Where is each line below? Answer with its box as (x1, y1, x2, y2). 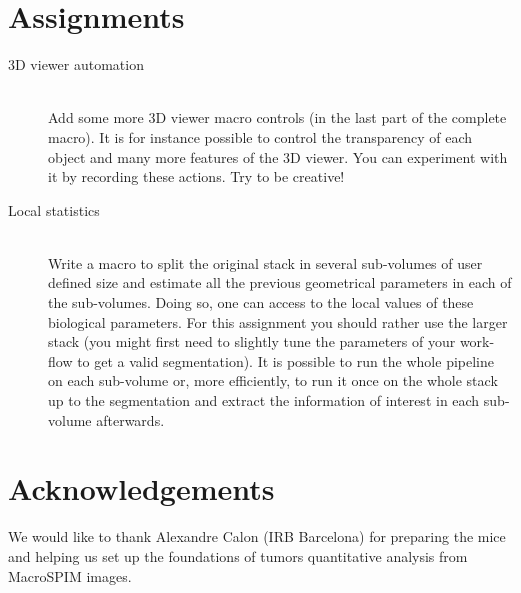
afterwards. (96, 409, 165, 430)
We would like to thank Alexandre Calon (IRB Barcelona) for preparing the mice (8, 526, 506, 547)
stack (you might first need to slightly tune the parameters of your (48, 331, 456, 352)
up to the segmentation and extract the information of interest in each (48, 390, 480, 411)
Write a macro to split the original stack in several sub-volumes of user (48, 252, 483, 273)
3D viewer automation (8, 54, 144, 75)
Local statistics (8, 199, 100, 220)
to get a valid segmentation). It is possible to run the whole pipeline (77, 350, 494, 371)
